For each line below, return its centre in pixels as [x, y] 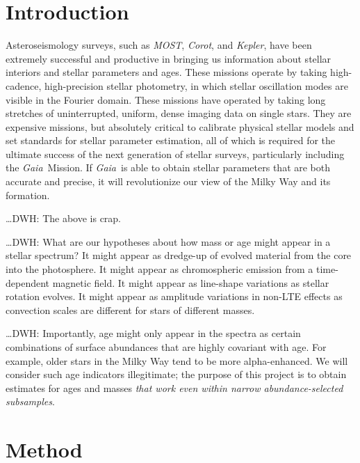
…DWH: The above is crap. [64, 218]
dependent [28, 282]
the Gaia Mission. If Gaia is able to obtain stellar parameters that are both [168, 167]
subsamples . [30, 401]
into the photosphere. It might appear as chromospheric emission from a [159, 269]
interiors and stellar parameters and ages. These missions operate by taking [166, 72]
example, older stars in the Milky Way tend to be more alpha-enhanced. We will [177, 360]
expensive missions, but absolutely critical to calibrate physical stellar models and [180, 126]
